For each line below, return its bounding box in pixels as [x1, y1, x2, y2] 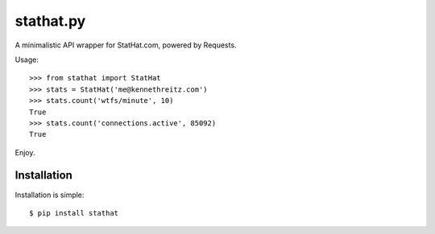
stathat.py [14, 12, 86, 30]
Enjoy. [14, 147, 35, 157]
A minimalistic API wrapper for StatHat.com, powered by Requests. [14, 40, 237, 50]
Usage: [14, 55, 39, 64]
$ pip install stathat [29, 208, 119, 217]
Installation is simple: [14, 190, 85, 199]
